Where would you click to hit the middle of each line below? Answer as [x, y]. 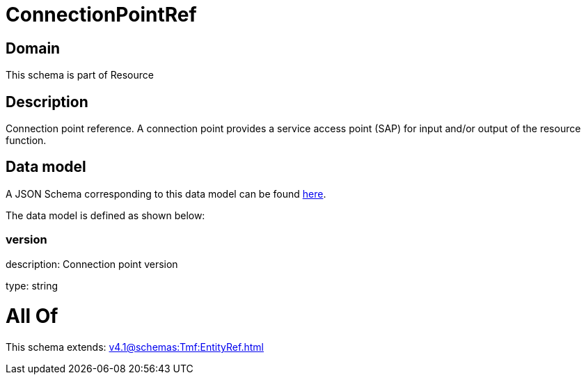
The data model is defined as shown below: [105, 215]
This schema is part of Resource [80, 75]
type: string [32, 285]
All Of [32, 316]
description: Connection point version [92, 264]
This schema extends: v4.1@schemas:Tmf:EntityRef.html [135, 347]
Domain [33, 48]
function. [26, 141]
